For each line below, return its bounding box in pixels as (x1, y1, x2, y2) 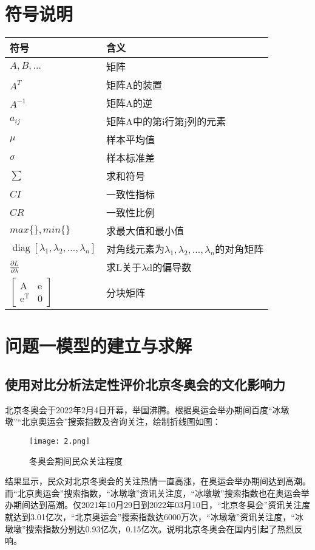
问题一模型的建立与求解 (5, 333, 192, 358)
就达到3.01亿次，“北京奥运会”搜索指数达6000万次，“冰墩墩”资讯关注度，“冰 (5, 510, 303, 523)
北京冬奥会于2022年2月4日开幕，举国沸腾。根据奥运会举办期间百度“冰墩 (5, 403, 290, 416)
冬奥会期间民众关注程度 (29, 454, 123, 467)
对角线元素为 (106, 242, 164, 256)
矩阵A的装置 (106, 78, 162, 92)
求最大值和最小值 (106, 224, 184, 238)
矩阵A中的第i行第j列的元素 (106, 114, 226, 129)
